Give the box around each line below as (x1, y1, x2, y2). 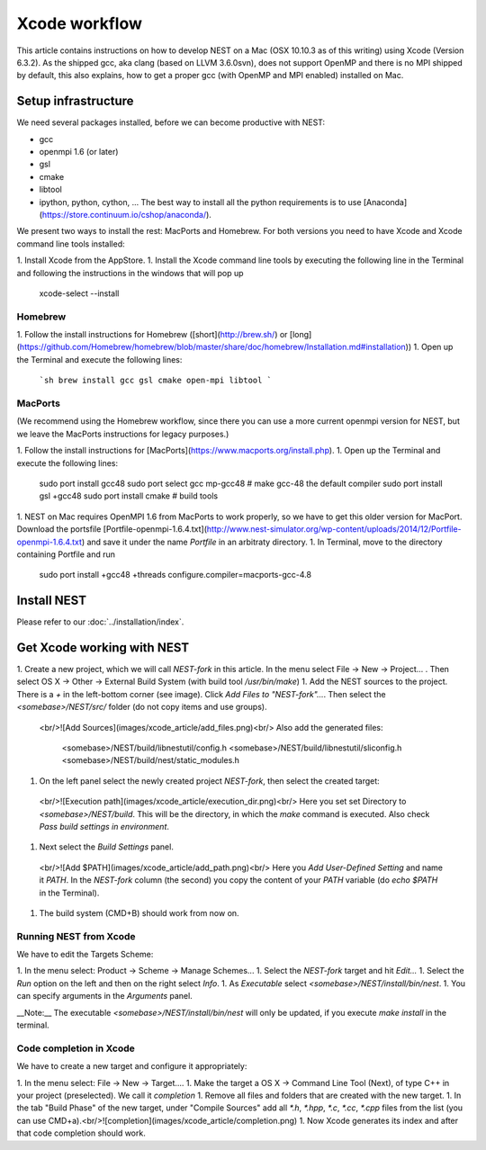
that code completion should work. (16, 1128, 146, 1138)
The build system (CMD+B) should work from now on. (39, 907, 239, 918)
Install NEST (16, 593, 87, 608)
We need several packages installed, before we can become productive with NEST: (16, 117, 326, 128)
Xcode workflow (16, 13, 143, 33)
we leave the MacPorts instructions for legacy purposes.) (16, 428, 229, 439)
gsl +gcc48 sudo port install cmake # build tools (39, 490, 219, 501)
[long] (289, 329, 312, 340)
